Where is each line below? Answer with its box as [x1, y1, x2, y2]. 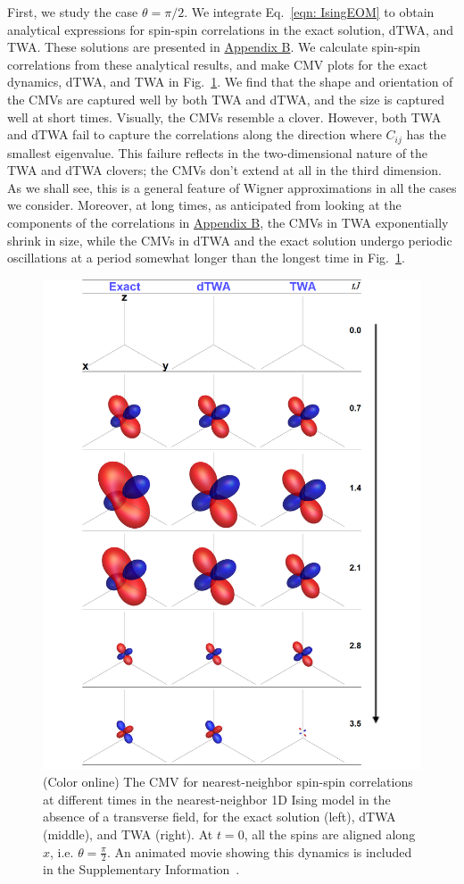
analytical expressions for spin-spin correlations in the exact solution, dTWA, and [7, 20, 454, 38]
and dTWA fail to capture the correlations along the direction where [7, 125, 382, 144]
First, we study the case [7, 3, 138, 21]
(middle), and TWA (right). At [43, 825, 213, 844]
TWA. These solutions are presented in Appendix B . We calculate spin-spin [7, 38, 421, 56]
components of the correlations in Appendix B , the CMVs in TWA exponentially [7, 213, 449, 231]
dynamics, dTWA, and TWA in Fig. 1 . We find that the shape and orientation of [7, 72, 453, 91]
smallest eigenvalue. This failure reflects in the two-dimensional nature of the [7, 143, 428, 162]
